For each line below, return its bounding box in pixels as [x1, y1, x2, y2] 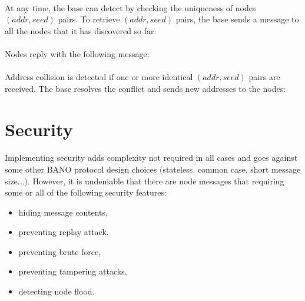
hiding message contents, [18, 206, 108, 218]
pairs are [248, 71, 280, 83]
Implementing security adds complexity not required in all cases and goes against [5, 151, 298, 164]
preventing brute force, [18, 245, 101, 257]
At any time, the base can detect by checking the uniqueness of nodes [5, 1, 256, 14]
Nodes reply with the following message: [5, 47, 150, 59]
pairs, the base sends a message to [175, 13, 299, 25]
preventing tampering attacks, [18, 265, 127, 277]
